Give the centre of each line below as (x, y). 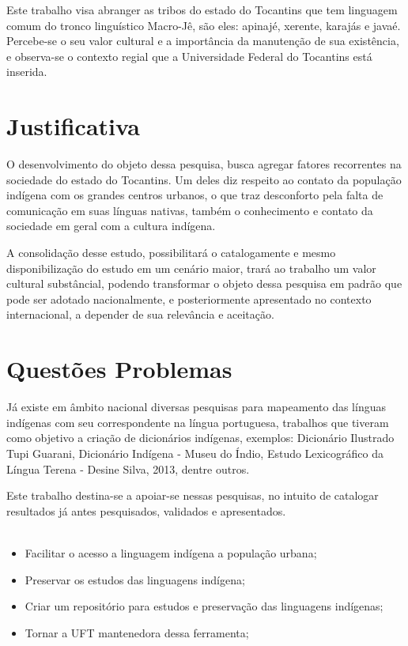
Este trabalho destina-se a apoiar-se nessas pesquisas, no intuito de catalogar (193, 495)
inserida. (27, 72)
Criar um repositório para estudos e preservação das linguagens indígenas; (204, 606)
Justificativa (73, 126)
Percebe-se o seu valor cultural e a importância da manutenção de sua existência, (203, 41)
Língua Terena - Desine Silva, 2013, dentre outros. (128, 468)
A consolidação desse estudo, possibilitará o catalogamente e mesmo (171, 253)
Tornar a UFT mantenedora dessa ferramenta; (137, 632)
